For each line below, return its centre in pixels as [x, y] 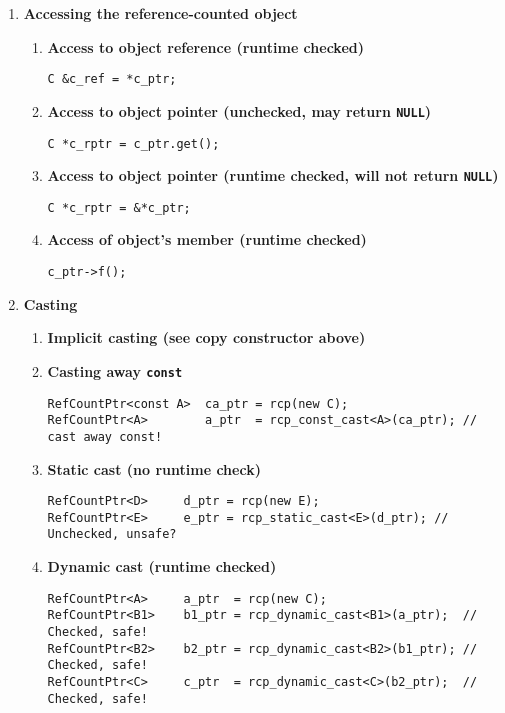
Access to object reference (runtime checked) [205, 46]
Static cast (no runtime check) [154, 468]
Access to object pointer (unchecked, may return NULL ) [239, 110]
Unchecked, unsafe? [112, 534]
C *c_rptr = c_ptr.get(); [133, 143]
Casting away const [115, 370]
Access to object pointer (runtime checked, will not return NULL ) [273, 175]
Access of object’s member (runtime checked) [207, 239]
